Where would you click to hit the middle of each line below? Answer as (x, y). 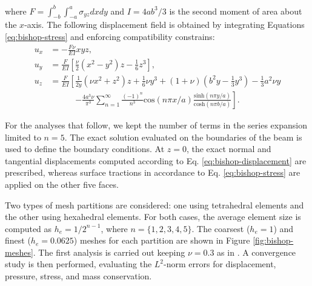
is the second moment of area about (236, 11)
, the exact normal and (229, 149)
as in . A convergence (257, 252)
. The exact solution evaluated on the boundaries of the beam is (183, 137)
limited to (23, 137)
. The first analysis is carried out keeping (109, 252)
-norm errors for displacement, (220, 264)
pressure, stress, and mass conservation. (78, 276)
